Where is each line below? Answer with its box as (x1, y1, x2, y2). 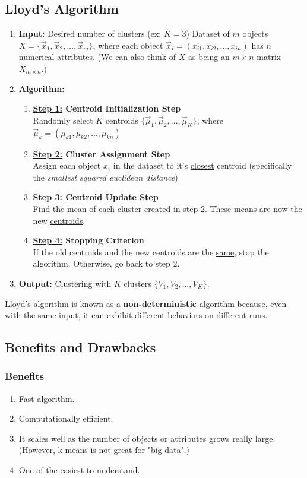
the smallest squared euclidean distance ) (33, 170, 178, 183)
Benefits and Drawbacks (5, 338, 156, 356)
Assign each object (33, 159, 101, 172)
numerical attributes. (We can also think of (18, 50, 176, 63)
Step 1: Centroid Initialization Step (33, 102, 181, 115)
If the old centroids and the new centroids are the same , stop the (33, 245, 269, 258)
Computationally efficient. (18, 412, 113, 425)
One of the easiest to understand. (18, 464, 140, 476)
